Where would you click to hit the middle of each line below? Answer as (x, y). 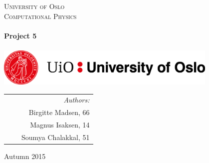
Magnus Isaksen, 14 (60, 125)
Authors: (77, 100)
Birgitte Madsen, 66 (59, 112)
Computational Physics (40, 16)
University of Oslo (34, 6)
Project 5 (20, 35)
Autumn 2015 (25, 156)
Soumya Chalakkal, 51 (56, 137)
